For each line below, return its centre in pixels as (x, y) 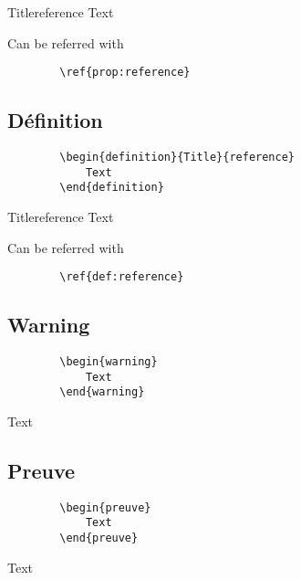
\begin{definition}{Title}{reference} (177, 158)
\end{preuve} (99, 538)
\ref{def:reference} (122, 277)
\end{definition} (112, 188)
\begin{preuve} (105, 507)
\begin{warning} (109, 362)
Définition (55, 120)
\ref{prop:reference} (125, 73)
